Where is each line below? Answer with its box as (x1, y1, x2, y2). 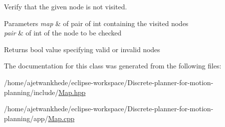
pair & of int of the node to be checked (4, 28, 122, 38)
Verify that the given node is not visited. (4, 1, 127, 11)
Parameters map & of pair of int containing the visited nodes (4, 18, 188, 28)
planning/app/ (4, 113, 48, 123)
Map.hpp (58, 87, 86, 97)
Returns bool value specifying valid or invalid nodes (4, 44, 160, 54)
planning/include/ (4, 87, 59, 97)
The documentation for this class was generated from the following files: (4, 61, 222, 71)
